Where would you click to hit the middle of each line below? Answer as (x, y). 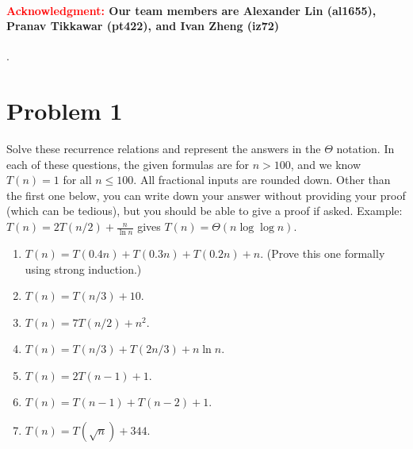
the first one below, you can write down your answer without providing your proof (206, 195)
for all (77, 180)
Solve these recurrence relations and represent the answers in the (164, 149)
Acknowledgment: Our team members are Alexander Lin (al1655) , (191, 10)
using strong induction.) (83, 269)
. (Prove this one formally (323, 253)
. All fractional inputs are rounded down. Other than (262, 180)
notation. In (365, 149)
